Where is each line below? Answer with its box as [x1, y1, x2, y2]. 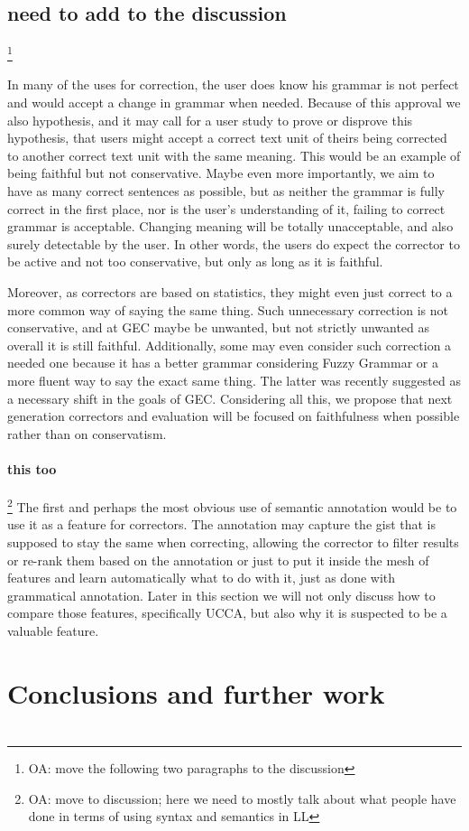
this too [7, 459, 57, 478]
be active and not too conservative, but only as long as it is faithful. [7, 252, 383, 271]
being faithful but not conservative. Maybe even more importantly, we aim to [7, 163, 435, 182]
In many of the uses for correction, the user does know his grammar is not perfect [7, 75, 459, 94]
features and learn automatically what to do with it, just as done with [7, 568, 396, 587]
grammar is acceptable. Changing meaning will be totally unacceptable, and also [7, 217, 454, 236]
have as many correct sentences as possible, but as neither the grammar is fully [7, 182, 445, 201]
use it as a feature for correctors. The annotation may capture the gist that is [7, 515, 437, 534]
